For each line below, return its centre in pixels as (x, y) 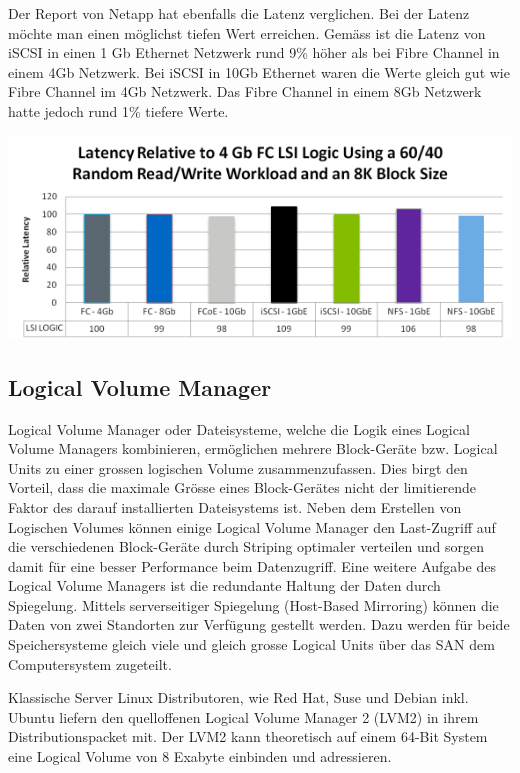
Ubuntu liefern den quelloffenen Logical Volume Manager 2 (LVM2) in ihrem (243, 716)
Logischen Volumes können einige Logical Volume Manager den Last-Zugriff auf (252, 526)
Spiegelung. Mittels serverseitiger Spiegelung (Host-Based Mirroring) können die (253, 604)
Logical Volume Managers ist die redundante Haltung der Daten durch (224, 585)
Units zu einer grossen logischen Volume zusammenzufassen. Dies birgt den (238, 467)
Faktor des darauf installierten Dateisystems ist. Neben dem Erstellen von (235, 506)
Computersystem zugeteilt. (90, 663)
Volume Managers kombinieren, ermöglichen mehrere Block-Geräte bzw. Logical (253, 448)
